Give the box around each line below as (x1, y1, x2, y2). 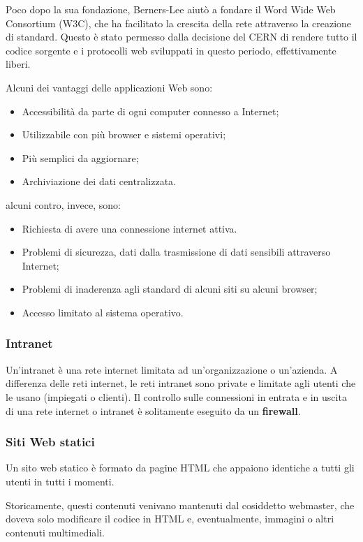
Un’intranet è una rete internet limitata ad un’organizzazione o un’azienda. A (6, 362, 338, 376)
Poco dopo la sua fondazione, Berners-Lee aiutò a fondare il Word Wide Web (6, 2, 336, 16)
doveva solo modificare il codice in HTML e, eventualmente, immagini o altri (6, 511, 334, 526)
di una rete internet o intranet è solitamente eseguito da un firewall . (6, 403, 301, 418)
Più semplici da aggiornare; (22, 150, 139, 165)
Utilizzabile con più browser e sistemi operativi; (22, 127, 226, 142)
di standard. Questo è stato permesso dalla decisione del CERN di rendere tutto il (6, 29, 357, 44)
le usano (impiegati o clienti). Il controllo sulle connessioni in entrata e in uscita (6, 389, 347, 404)
